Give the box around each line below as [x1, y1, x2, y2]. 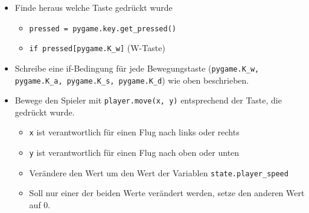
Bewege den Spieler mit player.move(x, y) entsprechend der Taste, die [14, 94, 282, 106]
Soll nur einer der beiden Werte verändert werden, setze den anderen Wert [29, 187, 305, 199]
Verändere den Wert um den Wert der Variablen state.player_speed [29, 166, 288, 179]
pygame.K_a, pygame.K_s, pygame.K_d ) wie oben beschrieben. [14, 73, 249, 86]
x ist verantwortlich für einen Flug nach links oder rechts [29, 126, 240, 138]
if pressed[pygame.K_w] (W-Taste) [29, 42, 165, 54]
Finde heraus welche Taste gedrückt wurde [14, 1, 173, 13]
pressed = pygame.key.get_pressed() [29, 24, 176, 33]
